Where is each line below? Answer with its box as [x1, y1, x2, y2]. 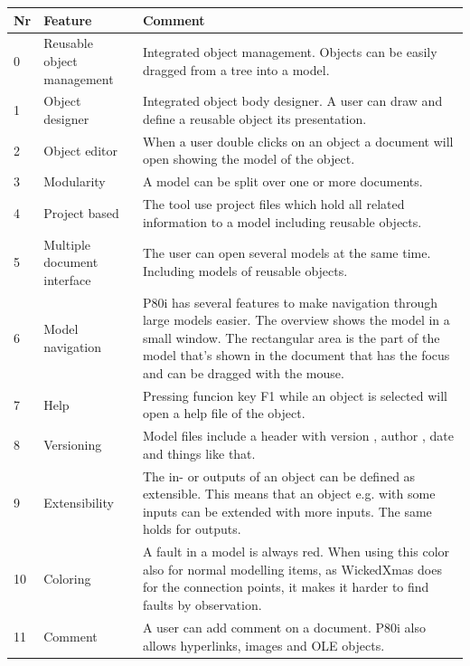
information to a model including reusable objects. [142, 212, 422, 231]
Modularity [43, 172, 106, 191]
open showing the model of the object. [142, 149, 355, 168]
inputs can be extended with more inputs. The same [142, 501, 432, 520]
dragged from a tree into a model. [142, 60, 330, 79]
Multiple [43, 234, 90, 253]
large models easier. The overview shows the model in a [142, 310, 450, 329]
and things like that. [142, 443, 256, 462]
